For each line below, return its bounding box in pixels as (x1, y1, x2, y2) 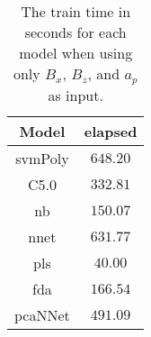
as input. (48, 84, 103, 105)
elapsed (84, 120, 138, 141)
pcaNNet (14, 304, 70, 325)
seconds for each (24, 22, 127, 42)
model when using (19, 42, 133, 63)
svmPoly (15, 147, 69, 168)
